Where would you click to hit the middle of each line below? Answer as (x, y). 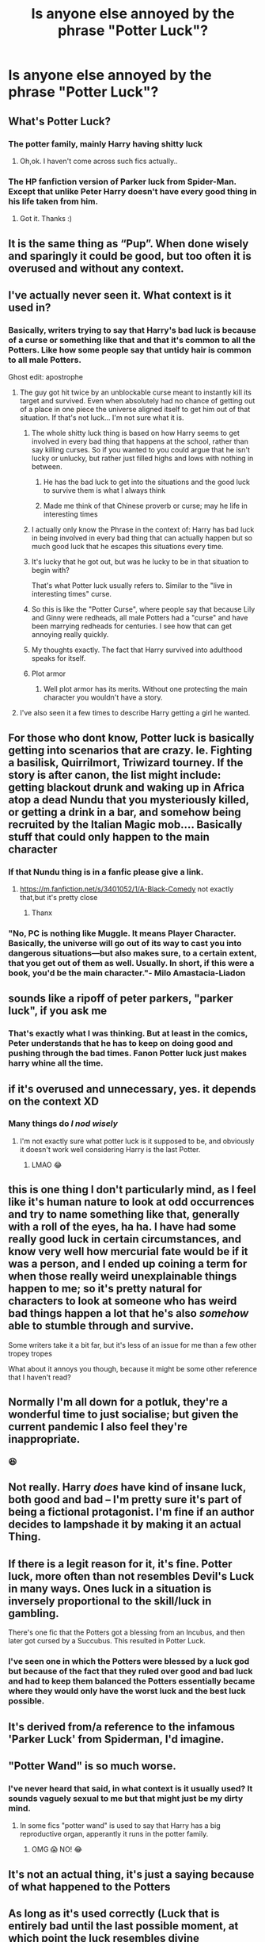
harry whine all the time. (56, 1063)
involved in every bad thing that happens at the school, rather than (140, 441)
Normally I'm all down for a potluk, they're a (118, 1402)
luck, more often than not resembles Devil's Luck (131, 1576)
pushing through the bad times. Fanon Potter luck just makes (128, 1053)
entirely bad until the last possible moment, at (123, 1926)
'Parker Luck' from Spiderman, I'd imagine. (116, 1739)
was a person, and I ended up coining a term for (128, 1264)
